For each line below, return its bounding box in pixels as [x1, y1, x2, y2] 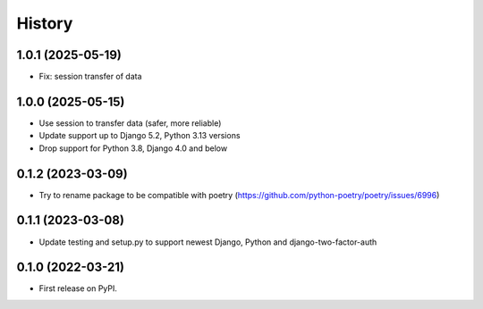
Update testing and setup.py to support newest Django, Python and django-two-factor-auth [38, 237, 377, 247]
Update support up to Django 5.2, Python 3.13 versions [38, 130, 241, 141]
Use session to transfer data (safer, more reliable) [38, 117, 222, 129]
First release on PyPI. [38, 283, 118, 294]
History [16, 13, 73, 33]
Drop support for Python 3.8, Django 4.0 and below [38, 143, 228, 154]
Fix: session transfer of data [38, 71, 142, 82]
